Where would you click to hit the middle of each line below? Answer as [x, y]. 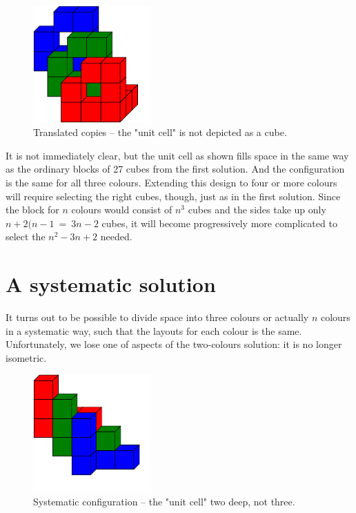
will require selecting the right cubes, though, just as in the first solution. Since [173, 196]
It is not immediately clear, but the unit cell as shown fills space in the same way [177, 155]
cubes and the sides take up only [257, 210]
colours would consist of [122, 210]
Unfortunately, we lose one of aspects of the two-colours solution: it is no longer [174, 344]
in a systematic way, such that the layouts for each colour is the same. [154, 330]
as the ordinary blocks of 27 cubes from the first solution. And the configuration [175, 169]
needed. [116, 236]
